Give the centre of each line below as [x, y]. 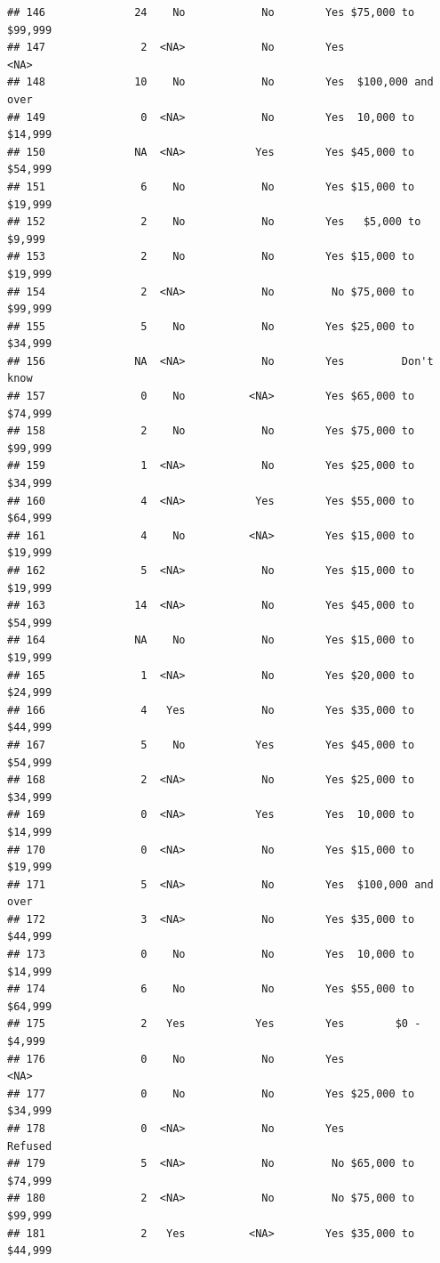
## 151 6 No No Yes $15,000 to [211, 186]
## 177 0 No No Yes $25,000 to [211, 1093]
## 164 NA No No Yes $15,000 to [211, 640]
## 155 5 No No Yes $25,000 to [211, 326]
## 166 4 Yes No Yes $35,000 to [211, 710]
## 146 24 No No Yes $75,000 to [211, 12]
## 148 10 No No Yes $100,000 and [220, 82]
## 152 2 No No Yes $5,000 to [214, 222]
